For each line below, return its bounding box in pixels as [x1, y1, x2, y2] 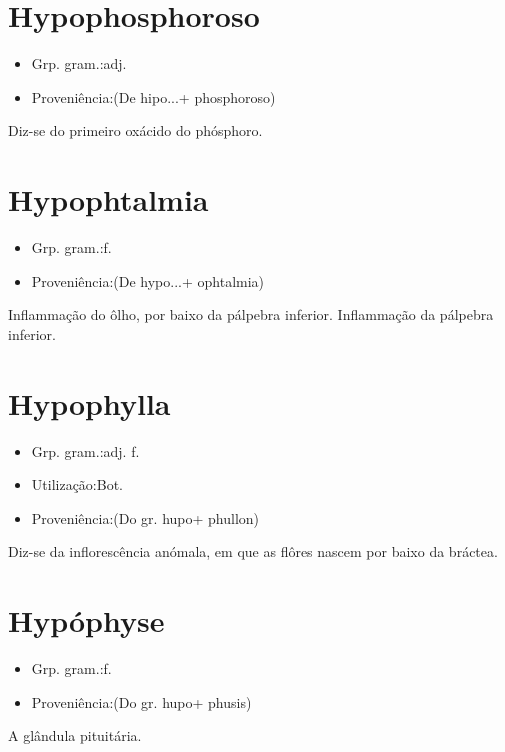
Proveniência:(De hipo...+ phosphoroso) [31, 86, 276, 107]
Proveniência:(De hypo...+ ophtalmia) [31, 270, 265, 291]
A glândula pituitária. [8, 725, 142, 746]
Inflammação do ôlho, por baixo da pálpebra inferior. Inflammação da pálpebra [8, 304, 494, 325]
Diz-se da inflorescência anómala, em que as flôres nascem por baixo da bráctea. [8, 541, 498, 562]
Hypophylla [8, 382, 171, 423]
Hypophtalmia [8, 179, 209, 220]
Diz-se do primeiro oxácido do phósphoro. [8, 120, 263, 141]
